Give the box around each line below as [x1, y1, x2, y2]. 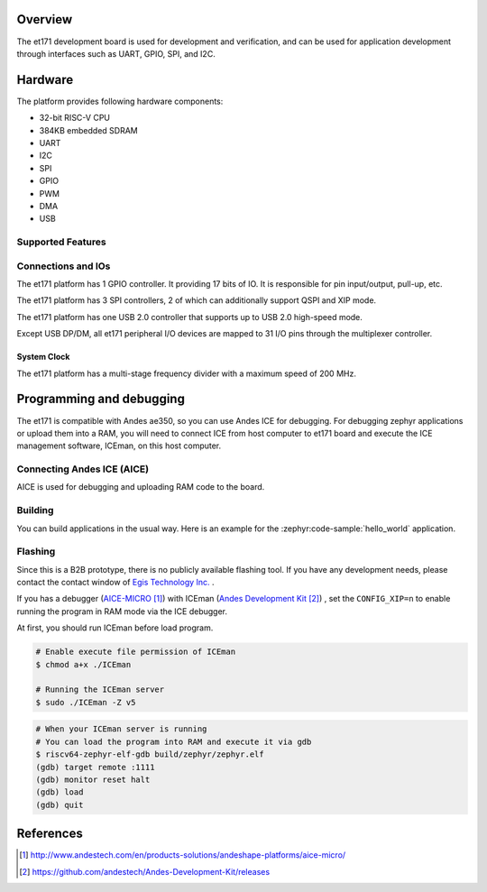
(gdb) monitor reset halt [35, 774, 151, 785]
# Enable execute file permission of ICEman [35, 647, 236, 658]
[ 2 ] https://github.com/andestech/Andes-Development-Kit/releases [19, 866, 271, 877]
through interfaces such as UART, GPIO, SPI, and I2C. [16, 48, 216, 59]
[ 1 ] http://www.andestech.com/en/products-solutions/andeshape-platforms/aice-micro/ [19, 850, 346, 860]
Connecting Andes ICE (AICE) [16, 463, 149, 475]
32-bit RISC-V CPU [39, 113, 110, 124]
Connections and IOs [16, 260, 111, 272]
